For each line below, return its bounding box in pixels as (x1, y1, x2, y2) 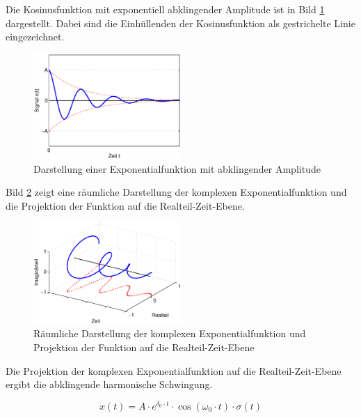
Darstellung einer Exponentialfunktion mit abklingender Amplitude (33, 161, 321, 176)
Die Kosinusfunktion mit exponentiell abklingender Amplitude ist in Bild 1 (6, 2, 325, 16)
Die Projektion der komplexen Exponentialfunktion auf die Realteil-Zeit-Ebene (6, 363, 342, 378)
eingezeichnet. (6, 29, 65, 44)
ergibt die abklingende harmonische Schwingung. (6, 377, 213, 392)
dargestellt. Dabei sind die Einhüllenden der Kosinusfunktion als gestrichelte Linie (6, 15, 355, 30)
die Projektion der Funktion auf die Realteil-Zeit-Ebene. (6, 198, 245, 212)
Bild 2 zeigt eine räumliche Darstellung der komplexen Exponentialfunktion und (6, 185, 347, 199)
